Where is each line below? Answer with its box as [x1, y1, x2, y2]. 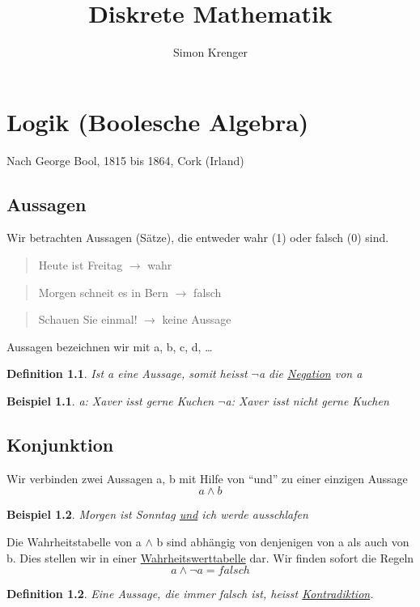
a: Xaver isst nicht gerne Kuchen [225, 393, 389, 410]
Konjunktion [6, 432, 114, 456]
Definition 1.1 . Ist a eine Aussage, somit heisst [6, 365, 248, 382]
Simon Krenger [173, 44, 248, 61]
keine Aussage [162, 311, 231, 328]
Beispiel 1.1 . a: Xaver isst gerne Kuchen [6, 393, 214, 410]
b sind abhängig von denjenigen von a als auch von [156, 533, 409, 550]
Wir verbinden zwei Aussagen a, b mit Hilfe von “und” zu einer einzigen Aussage [6, 469, 408, 486]
